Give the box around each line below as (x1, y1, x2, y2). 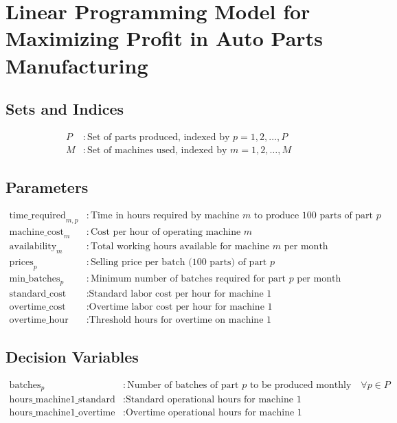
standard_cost (9, 289, 67, 299)
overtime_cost (9, 302, 66, 312)
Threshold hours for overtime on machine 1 (89, 315, 271, 325)
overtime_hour (9, 315, 69, 325)
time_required (9, 211, 66, 221)
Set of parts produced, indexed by (87, 132, 230, 142)
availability (9, 241, 57, 251)
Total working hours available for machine (90, 241, 270, 251)
